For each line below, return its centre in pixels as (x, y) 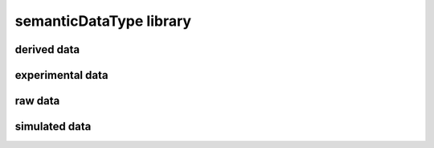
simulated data (53, 127)
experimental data (61, 75)
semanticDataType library (103, 21)
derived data (47, 49)
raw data (37, 101)
